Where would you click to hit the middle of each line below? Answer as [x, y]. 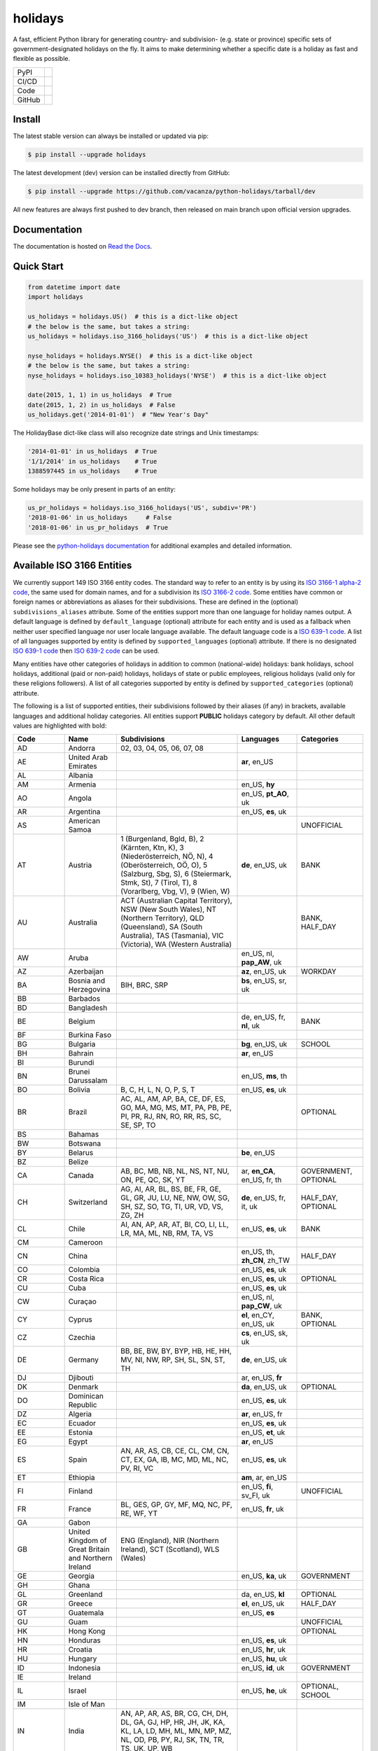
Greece [80, 1604]
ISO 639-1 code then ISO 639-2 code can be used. [86, 651]
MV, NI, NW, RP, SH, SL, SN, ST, [173, 1360]
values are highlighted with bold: [60, 726]
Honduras [85, 1640]
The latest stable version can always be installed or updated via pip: [111, 136]
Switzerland [88, 1203]
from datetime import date [74, 288]
